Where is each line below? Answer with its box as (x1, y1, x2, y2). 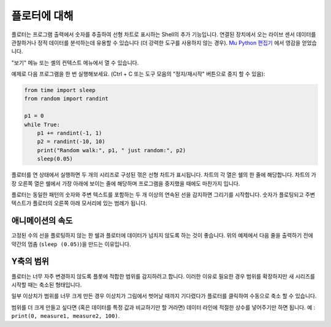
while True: (24, 121, 61, 128)
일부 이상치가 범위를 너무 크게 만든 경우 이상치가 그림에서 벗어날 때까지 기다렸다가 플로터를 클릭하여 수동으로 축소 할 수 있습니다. (11, 292, 317, 300)
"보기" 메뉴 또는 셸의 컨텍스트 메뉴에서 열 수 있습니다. (11, 59, 139, 66)
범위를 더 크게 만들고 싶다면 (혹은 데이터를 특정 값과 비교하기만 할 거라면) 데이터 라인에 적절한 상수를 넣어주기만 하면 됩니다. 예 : (11, 304, 316, 311)
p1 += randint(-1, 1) (37, 129, 102, 137)
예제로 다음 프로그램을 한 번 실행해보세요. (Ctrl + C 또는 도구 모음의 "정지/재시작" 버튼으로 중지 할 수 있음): (11, 71, 265, 78)
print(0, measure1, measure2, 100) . (11, 312, 120, 320)
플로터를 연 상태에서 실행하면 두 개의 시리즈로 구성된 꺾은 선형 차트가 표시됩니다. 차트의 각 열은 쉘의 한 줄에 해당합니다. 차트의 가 (11, 171, 317, 179)
